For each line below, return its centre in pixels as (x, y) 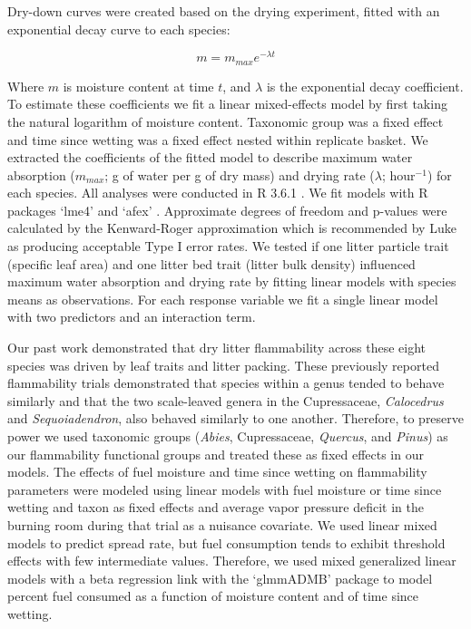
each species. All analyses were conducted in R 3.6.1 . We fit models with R (218, 193)
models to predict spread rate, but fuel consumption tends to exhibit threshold (226, 542)
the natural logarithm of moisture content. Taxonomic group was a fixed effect (226, 121)
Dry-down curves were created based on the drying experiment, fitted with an (224, 11)
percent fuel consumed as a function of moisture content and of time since (213, 596)
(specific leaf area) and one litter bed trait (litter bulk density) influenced (211, 263)
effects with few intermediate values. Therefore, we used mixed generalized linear (232, 561)
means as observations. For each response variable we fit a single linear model (223, 299)
